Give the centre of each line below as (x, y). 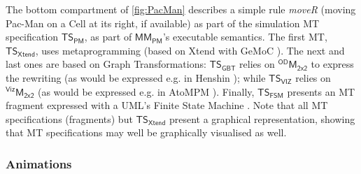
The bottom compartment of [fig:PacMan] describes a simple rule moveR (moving (181, 9)
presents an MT (321, 91)
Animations (39, 163)
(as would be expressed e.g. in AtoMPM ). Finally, (146, 91)
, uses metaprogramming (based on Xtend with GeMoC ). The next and (190, 50)
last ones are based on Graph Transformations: (106, 64)
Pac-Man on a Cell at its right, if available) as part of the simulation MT (163, 23)
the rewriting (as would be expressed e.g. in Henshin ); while (136, 77)
